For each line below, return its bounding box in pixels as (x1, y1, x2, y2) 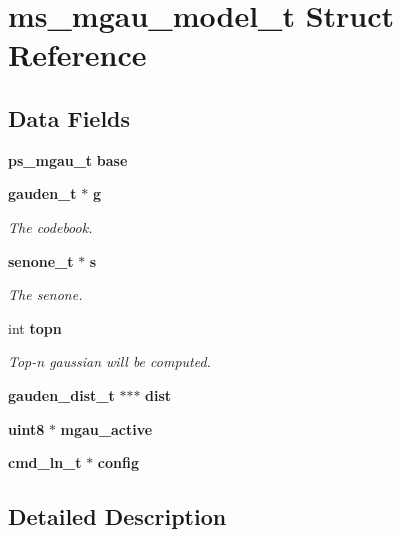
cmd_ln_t (8, 452, 82, 473)
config (97, 452, 140, 473)
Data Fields (8, 102, 131, 133)
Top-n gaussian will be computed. (8, 351, 211, 372)
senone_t (8, 250, 74, 271)
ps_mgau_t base (8, 149, 128, 170)
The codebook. (8, 216, 93, 237)
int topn (8, 317, 62, 338)
